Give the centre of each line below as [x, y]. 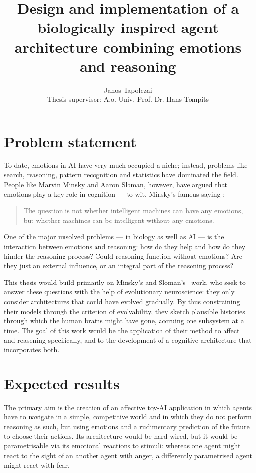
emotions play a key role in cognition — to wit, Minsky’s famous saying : [114, 194]
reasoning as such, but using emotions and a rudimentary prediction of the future [127, 426]
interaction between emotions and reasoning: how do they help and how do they [125, 246]
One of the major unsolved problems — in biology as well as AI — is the [114, 236]
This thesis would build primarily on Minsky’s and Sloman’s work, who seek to [125, 282]
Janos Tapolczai [128, 89]
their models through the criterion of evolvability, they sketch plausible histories [125, 311]
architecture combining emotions [128, 47]
